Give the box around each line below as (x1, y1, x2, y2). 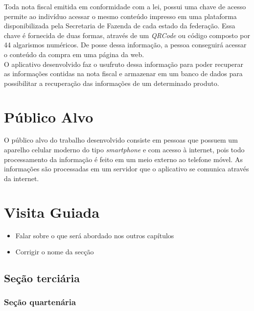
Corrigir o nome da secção (15, 247, 94, 257)
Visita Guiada (4, 202, 100, 222)
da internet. (4, 173, 39, 183)
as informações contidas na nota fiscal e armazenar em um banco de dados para (4, 68, 243, 79)
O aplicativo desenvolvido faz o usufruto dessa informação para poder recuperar (4, 59, 244, 69)
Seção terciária (4, 270, 80, 286)
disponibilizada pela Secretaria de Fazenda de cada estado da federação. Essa (4, 21, 235, 31)
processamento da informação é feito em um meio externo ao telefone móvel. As (4, 154, 243, 164)
